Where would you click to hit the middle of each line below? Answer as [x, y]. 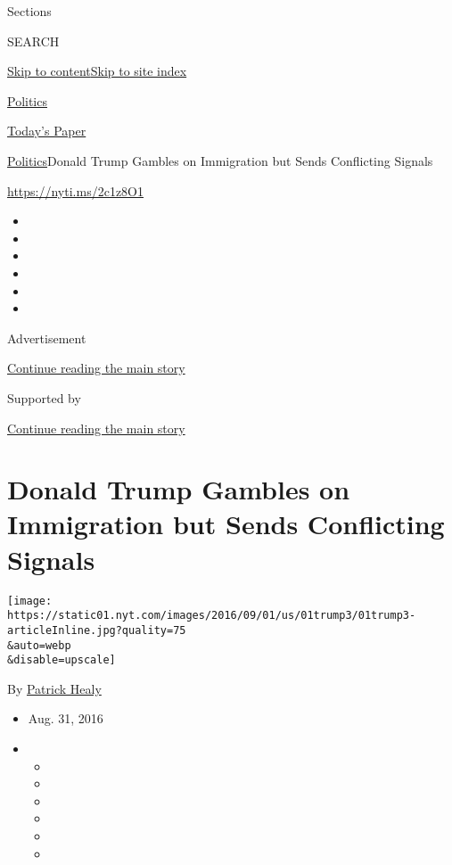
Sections [29, 11]
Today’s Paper [47, 131]
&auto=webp [39, 645]
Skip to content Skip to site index [97, 71]
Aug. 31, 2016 [66, 718]
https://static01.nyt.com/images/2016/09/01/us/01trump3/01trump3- [212, 616]
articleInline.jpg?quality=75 [97, 630]
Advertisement [47, 338]
